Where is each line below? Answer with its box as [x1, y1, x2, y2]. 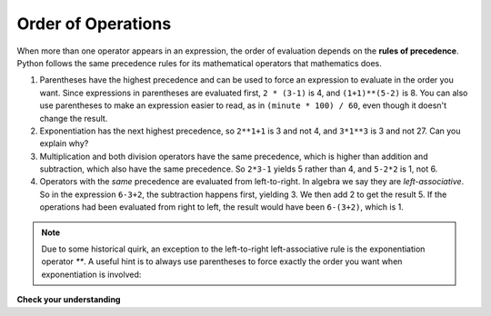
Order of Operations [16, 14, 172, 34]
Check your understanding [16, 294, 121, 305]
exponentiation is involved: [41, 269, 142, 280]
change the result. [39, 113, 108, 123]
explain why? [39, 138, 89, 149]
